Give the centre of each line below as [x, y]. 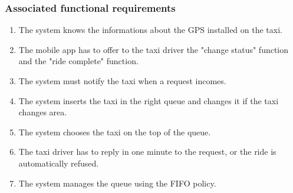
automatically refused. [59, 163]
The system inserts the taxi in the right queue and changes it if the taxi [149, 100]
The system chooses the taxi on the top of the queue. [115, 132]
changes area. [43, 112]
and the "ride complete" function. [78, 61]
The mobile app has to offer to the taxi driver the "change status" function [154, 49]
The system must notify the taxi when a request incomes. [122, 81]
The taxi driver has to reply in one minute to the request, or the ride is [147, 152]
